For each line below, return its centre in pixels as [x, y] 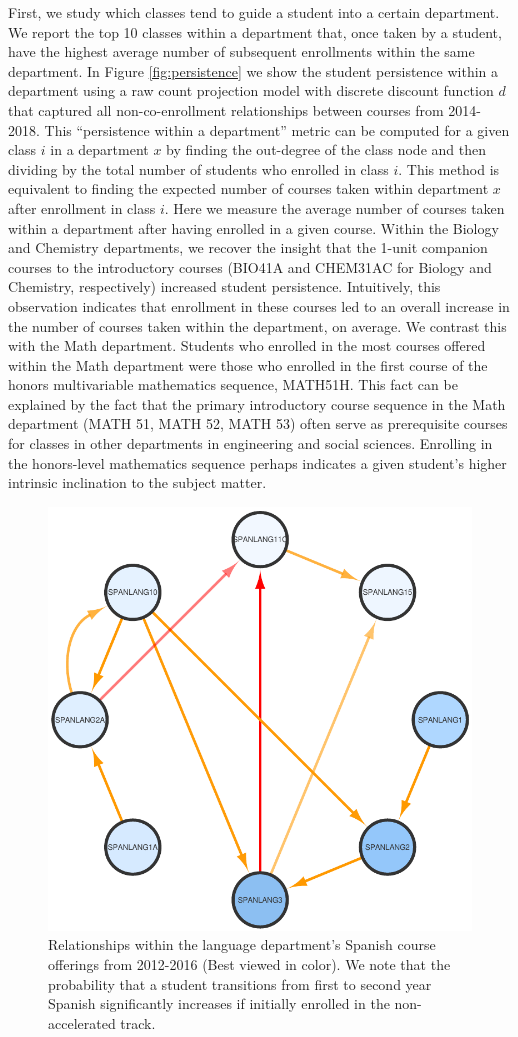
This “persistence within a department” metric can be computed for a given [277, 129]
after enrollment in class [82, 207]
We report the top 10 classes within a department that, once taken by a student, [255, 31]
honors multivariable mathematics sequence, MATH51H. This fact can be [233, 384]
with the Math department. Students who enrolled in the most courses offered [247, 345]
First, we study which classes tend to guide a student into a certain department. [254, 12]
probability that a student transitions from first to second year [240, 983]
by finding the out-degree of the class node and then [326, 149]
